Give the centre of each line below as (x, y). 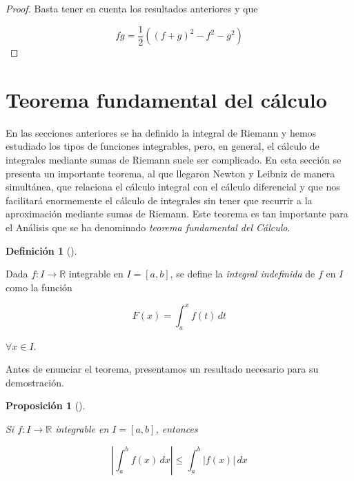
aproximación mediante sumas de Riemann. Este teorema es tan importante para (177, 214)
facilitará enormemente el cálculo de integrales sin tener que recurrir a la (159, 200)
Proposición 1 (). (46, 405)
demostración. (35, 382)
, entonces (177, 428)
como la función (39, 287)
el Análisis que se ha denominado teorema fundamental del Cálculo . (148, 227)
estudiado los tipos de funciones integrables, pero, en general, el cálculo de (163, 146)
